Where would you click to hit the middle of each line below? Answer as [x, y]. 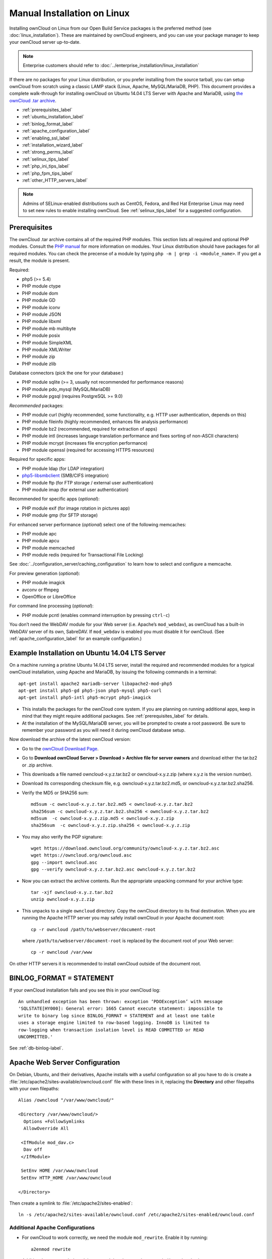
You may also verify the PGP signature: [62, 836]
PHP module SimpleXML [47, 342]
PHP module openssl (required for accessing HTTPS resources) [88, 450]
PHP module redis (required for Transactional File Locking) [83, 555]
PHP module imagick [44, 583]
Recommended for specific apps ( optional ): [55, 499]
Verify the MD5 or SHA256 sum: [55, 793]
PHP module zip [39, 357]
